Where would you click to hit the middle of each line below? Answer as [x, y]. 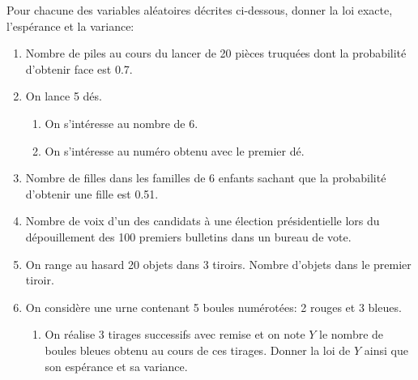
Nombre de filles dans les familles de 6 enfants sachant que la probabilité [206, 178]
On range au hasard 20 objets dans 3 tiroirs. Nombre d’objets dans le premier [218, 264]
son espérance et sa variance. [116, 366]
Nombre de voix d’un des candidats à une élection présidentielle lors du [203, 221]
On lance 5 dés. [64, 96]
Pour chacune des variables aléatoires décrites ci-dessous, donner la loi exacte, [200, 10]
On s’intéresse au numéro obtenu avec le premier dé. [175, 150]
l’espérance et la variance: [70, 26]
